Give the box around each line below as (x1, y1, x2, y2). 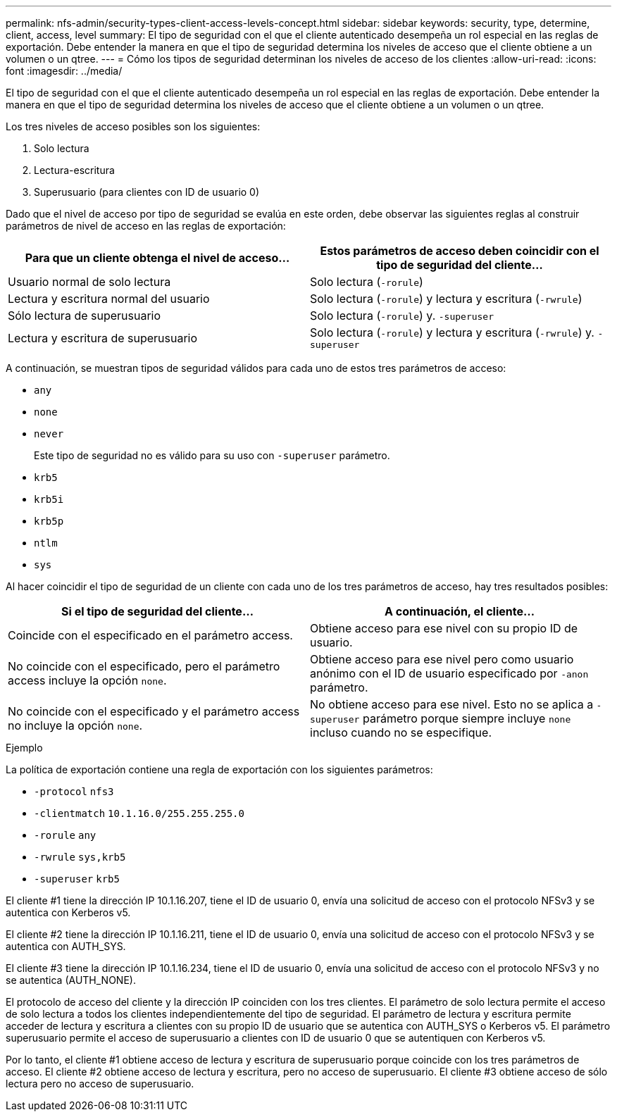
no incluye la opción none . (8, 718, 143, 732)
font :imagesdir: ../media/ (6, 65, 123, 77)
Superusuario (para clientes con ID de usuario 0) (34, 186, 260, 198)
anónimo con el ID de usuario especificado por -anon (310, 666, 589, 680)
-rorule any (34, 830, 96, 841)
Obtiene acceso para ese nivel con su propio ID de (310, 621, 578, 635)
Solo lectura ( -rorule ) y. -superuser (310, 308, 494, 323)
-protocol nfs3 (34, 786, 114, 797)
